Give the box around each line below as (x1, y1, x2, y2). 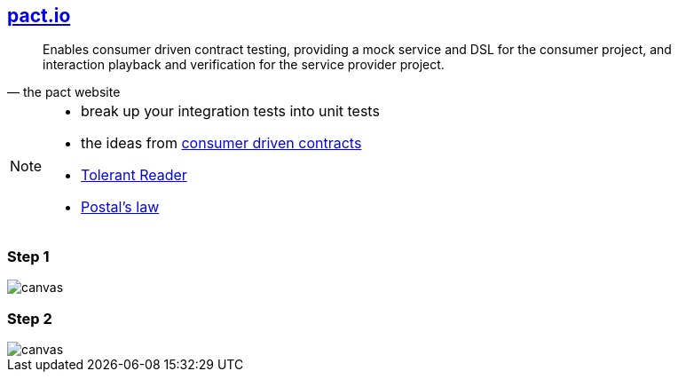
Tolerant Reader (81, 166, 187, 185)
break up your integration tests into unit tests (81, 102, 380, 121)
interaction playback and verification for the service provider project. (43, 57, 445, 73)
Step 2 (7, 309, 52, 328)
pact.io (7, 4, 71, 27)
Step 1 (7, 247, 50, 265)
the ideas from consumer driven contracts (81, 134, 362, 153)
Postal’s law (81, 198, 160, 217)
